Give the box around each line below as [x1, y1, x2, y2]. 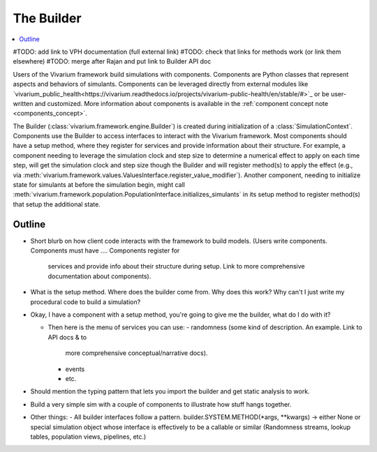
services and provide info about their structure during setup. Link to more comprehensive [47, 262, 305, 271]
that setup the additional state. [13, 199, 101, 209]
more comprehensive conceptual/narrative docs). [65, 349, 208, 357]
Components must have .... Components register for [30, 246, 180, 255]
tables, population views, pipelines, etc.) [30, 432, 147, 441]
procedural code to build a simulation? [30, 297, 141, 306]
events [65, 365, 85, 373]
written [13, 99, 34, 107]
